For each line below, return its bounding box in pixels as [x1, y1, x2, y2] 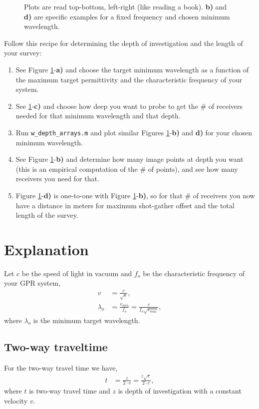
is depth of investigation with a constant [118, 386, 242, 396]
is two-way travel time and [29, 386, 110, 396]
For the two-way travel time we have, [4, 363, 118, 373]
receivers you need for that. [15, 173, 99, 184]
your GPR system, [4, 278, 61, 288]
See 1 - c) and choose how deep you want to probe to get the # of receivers [15, 100, 243, 111]
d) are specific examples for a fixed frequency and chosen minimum [24, 11, 230, 21]
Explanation [4, 239, 89, 259]
